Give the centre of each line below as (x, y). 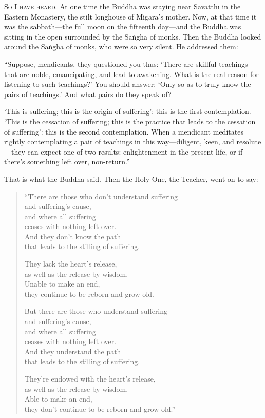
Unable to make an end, (62, 284)
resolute (249, 141)
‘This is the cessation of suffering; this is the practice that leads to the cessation (130, 121)
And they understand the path (73, 351)
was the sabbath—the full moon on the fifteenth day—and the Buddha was (123, 26)
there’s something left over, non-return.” (67, 161)
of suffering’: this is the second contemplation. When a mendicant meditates (124, 131)
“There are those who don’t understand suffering (101, 196)
